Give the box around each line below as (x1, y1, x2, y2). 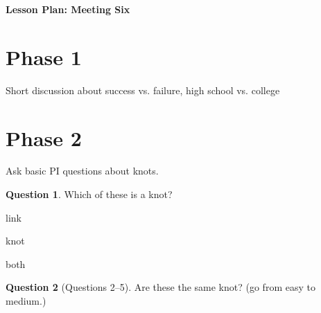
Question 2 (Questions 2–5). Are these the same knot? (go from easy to (6, 280, 315, 294)
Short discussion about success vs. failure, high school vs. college (6, 82, 280, 97)
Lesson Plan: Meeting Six (6, 2, 130, 16)
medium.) (6, 294, 46, 307)
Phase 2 (6, 123, 82, 152)
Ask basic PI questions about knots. (6, 163, 159, 178)
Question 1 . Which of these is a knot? (6, 187, 173, 202)
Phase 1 (6, 42, 82, 71)
